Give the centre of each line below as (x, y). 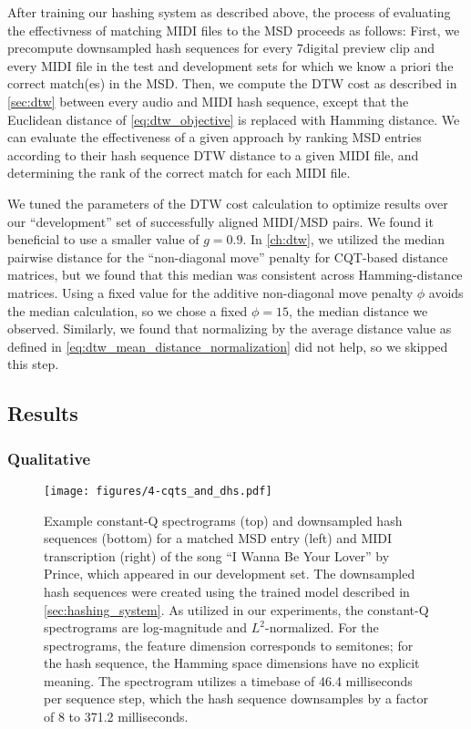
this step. (33, 364)
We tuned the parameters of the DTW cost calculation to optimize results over (228, 203)
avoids (446, 292)
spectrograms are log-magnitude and (146, 627)
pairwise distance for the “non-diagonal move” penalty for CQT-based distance (228, 257)
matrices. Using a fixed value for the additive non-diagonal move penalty (210, 292)
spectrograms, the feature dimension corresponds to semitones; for (229, 645)
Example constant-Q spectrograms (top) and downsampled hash (223, 520)
